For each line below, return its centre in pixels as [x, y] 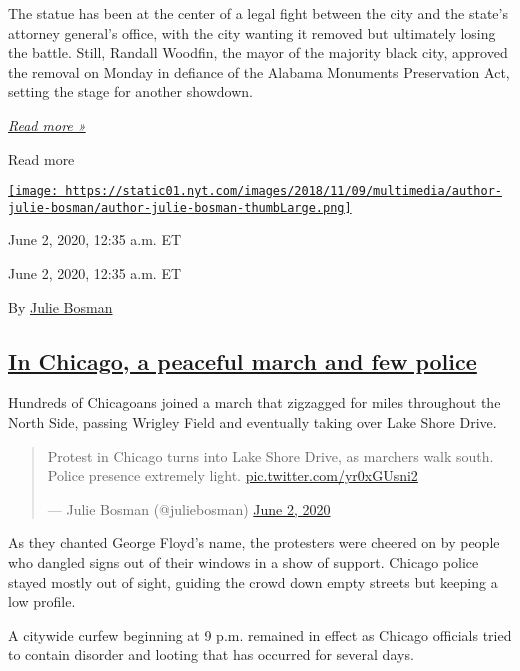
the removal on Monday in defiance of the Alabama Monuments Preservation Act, [259, 71]
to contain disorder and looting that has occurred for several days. [211, 654]
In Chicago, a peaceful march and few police [242, 360]
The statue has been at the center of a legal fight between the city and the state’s [258, 13]
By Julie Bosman [60, 306]
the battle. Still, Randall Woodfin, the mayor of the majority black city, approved [258, 52]
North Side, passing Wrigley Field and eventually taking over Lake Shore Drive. [252, 422]
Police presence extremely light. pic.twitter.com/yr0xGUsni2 [232, 475]
